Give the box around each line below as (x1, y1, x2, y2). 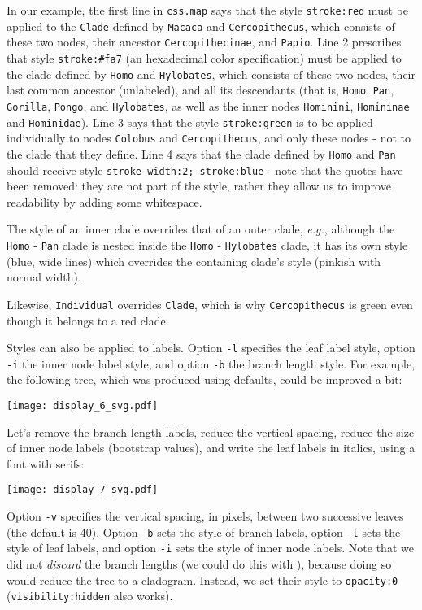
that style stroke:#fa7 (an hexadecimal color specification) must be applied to (7, 49, 402, 66)
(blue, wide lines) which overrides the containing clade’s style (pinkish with (7, 252, 381, 269)
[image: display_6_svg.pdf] (7, 400, 159, 412)
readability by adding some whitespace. (7, 193, 202, 210)
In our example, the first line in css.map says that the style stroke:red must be (7, 2, 408, 18)
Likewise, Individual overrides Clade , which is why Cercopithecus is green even (7, 295, 413, 312)
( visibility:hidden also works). (7, 587, 173, 604)
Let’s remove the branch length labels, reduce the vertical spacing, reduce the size (7, 423, 415, 440)
